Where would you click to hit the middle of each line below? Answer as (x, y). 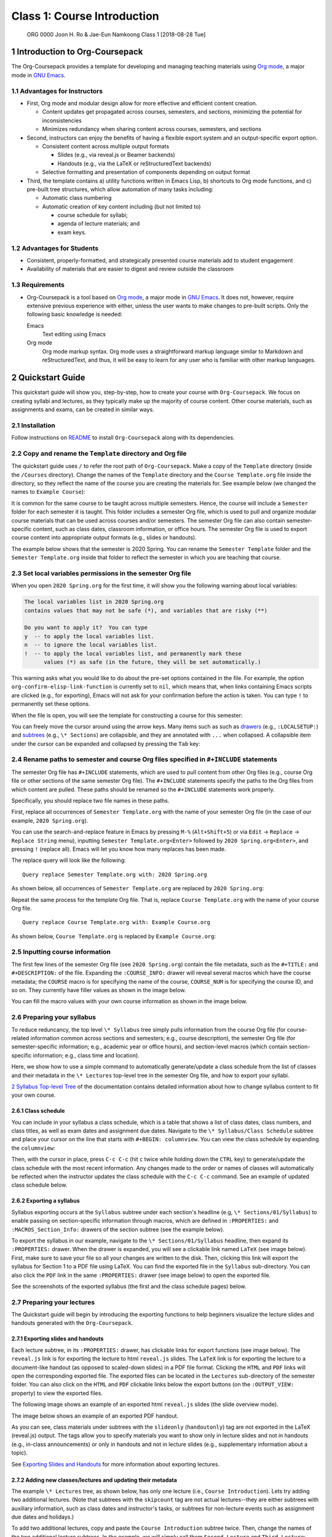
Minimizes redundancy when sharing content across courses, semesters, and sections (152, 129)
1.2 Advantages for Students (55, 248)
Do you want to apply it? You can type (86, 628)
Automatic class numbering (77, 198)
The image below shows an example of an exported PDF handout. (95, 1416)
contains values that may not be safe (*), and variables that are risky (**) (146, 610)
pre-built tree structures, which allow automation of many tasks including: (120, 189)
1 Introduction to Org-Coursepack (77, 52)
